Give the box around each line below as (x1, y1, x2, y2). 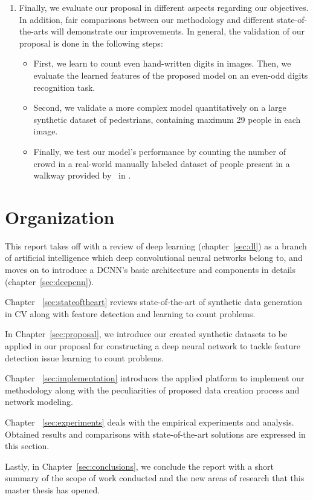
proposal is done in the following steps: (19, 36, 163, 49)
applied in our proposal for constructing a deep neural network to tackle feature (5, 340, 300, 352)
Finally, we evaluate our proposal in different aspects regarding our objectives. (19, 1, 309, 13)
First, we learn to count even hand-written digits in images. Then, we (33, 57, 291, 70)
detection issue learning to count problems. (5, 351, 164, 364)
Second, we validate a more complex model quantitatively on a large (33, 101, 286, 114)
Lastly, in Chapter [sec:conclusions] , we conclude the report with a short (5, 459, 274, 472)
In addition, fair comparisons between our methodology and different (19, 13, 274, 25)
